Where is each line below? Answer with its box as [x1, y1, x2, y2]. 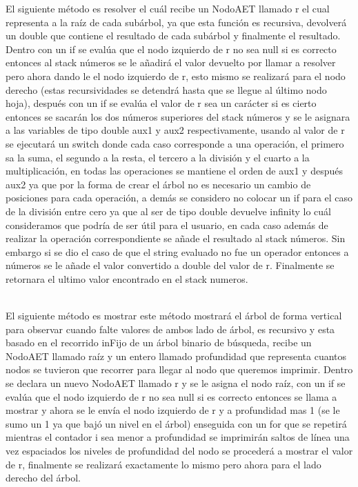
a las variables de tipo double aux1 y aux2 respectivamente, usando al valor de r [6, 123, 345, 137]
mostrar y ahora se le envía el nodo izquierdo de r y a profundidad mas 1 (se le [6, 403, 340, 417]
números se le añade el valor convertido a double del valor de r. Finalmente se [6, 258, 335, 272]
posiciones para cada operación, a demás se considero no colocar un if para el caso [6, 190, 353, 205]
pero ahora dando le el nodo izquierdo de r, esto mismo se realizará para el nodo [6, 68, 346, 83]
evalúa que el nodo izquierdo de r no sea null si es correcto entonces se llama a [6, 389, 337, 404]
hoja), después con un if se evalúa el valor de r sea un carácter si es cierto [6, 96, 317, 110]
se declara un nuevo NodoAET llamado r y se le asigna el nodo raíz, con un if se [6, 376, 346, 390]
